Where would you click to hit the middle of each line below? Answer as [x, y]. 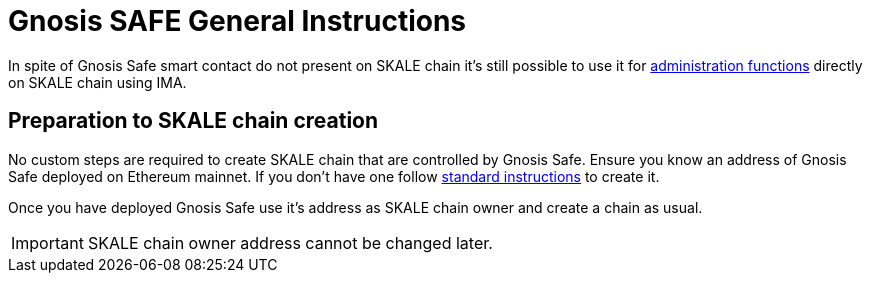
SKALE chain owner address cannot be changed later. [290, 242]
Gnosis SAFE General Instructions [237, 21]
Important [47, 242]
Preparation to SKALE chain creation [193, 121]
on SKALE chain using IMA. [97, 82]
